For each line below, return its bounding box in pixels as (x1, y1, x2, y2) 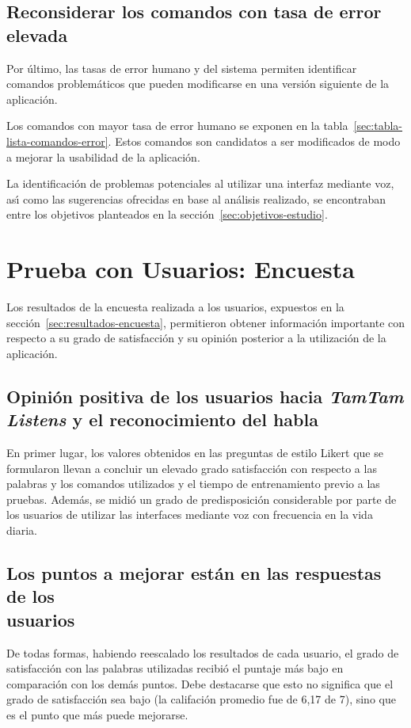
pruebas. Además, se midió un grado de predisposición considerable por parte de (6, 490, 397, 507)
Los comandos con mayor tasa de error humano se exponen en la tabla (6, 117, 348, 134)
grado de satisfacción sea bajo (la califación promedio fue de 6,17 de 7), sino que (6, 691, 396, 707)
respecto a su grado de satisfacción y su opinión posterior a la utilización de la (6, 330, 386, 346)
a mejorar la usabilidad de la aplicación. (6, 148, 200, 165)
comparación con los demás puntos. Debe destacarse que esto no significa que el (6, 675, 394, 692)
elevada (6, 22, 68, 47)
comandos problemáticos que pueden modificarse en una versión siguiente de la (6, 75, 390, 92)
